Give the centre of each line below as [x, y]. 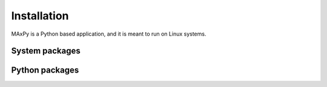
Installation [40, 16]
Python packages [45, 70]
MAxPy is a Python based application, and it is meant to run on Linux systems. [109, 34]
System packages [46, 51]
